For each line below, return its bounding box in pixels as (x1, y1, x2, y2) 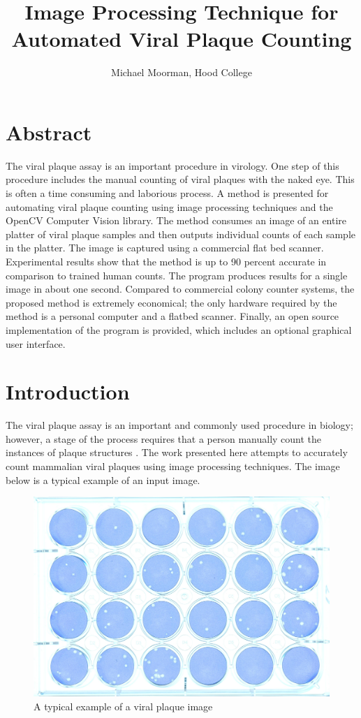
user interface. (6, 336, 66, 351)
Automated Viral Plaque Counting (11, 24, 352, 53)
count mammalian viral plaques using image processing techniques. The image (6, 459, 340, 474)
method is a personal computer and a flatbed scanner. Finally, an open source (6, 309, 339, 323)
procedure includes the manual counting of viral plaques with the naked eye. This (6, 172, 355, 186)
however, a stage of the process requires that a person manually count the (6, 431, 322, 446)
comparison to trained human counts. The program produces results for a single (6, 268, 348, 282)
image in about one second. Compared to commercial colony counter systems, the (6, 281, 355, 296)
